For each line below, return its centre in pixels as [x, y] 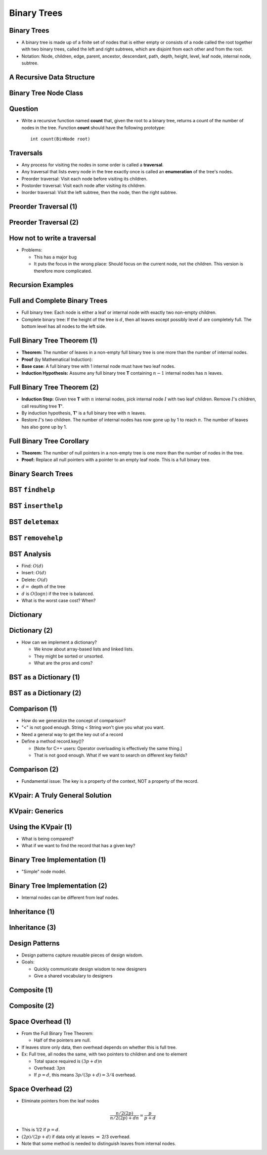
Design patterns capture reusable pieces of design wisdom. [82, 955]
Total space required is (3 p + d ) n [68, 1061]
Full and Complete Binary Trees [58, 301]
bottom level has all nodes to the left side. [64, 326]
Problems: [32, 250]
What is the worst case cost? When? [59, 601]
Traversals [26, 153]
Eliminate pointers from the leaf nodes [60, 1101]
